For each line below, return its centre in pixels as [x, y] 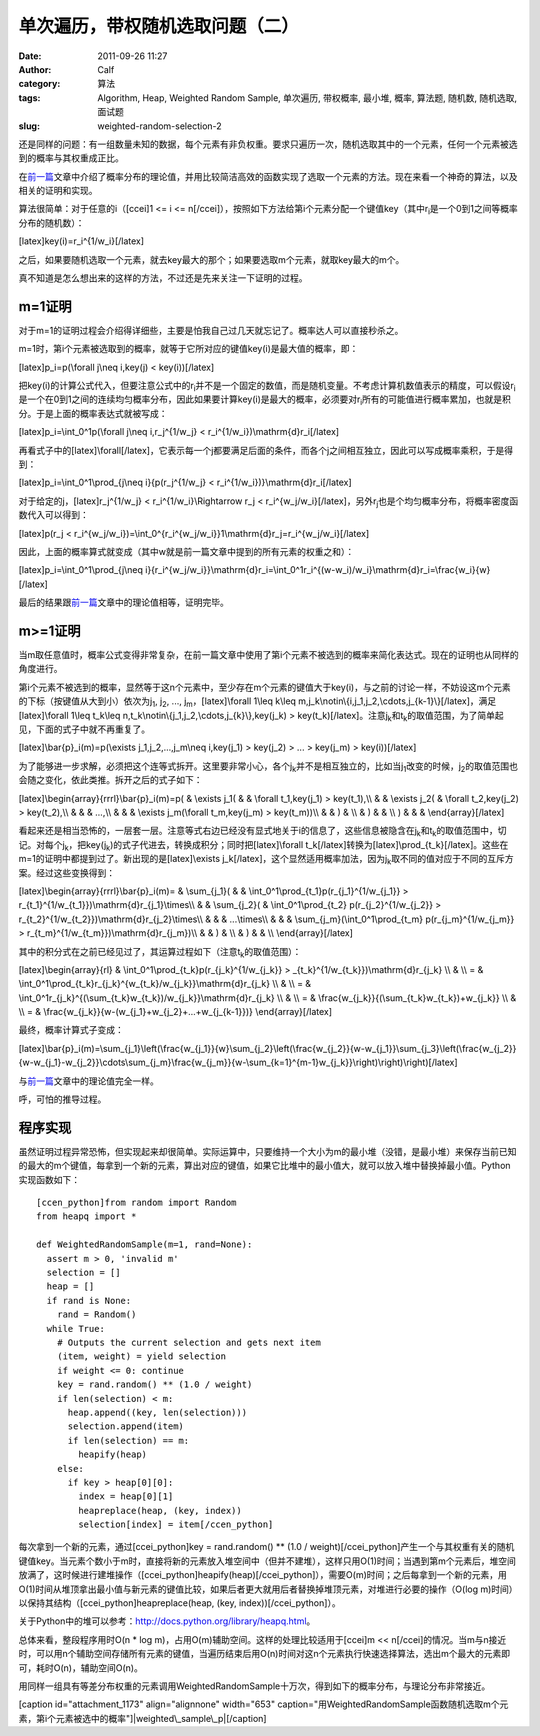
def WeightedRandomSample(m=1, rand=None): [144, 1244]
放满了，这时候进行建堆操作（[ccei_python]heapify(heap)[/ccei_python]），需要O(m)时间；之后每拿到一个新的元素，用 [262, 1575]
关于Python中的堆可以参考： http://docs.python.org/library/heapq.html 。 [167, 1621]
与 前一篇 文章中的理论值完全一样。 [88, 1081]
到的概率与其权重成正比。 [71, 158]
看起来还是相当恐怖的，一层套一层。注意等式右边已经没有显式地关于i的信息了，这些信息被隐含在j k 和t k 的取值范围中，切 [262, 832]
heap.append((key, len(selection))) [157, 1412]
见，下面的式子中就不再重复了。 [84, 729]
